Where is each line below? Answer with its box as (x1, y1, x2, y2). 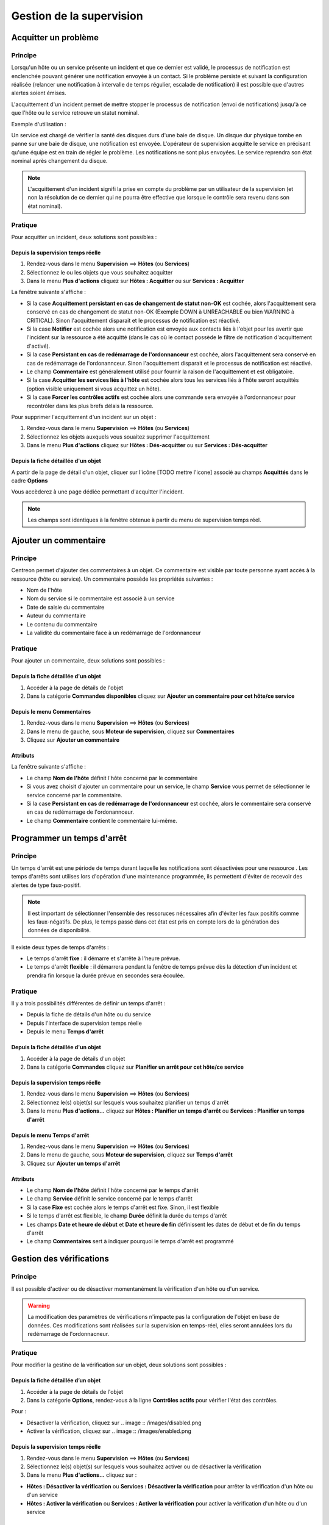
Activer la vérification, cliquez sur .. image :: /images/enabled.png (26, 1427, 192, 1435)
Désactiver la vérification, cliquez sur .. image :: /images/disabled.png (26, 1419, 202, 1426)
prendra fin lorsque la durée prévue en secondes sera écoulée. (26, 972, 185, 979)
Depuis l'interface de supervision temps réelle (26, 1019, 143, 1027)
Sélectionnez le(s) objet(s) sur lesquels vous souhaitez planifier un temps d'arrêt (26, 1099, 229, 1106)
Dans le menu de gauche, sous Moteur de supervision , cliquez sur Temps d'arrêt (26, 1151, 233, 1158)
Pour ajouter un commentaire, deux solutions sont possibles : (11, 657, 165, 664)
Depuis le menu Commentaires (11, 708, 91, 715)
